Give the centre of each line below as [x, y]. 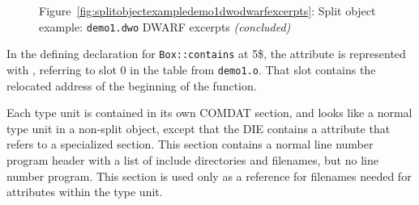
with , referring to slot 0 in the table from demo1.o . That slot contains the [191, 69]
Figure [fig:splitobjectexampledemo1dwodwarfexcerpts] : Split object [207, 10]
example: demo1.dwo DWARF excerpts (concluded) [165, 26]
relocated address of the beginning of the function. [132, 85]
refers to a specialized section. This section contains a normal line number [190, 144]
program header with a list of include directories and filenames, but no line [192, 159]
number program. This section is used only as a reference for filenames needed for [209, 176]
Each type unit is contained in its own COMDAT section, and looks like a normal [209, 113]
